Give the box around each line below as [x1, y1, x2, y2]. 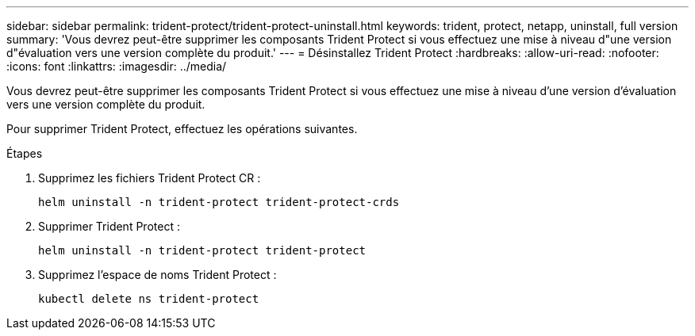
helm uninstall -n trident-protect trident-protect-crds [38, 196, 400, 208]
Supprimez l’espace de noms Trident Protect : [38, 268, 277, 281]
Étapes [6, 147, 43, 160]
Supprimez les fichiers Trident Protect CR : [38, 171, 261, 185]
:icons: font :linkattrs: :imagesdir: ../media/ [6, 59, 227, 73]
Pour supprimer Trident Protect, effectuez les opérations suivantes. [6, 122, 358, 136]
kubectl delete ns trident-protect [38, 292, 259, 305]
